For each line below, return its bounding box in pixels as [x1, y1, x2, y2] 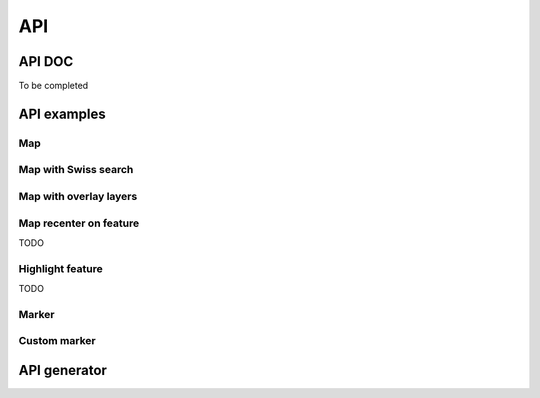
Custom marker [18, 334, 96, 348]
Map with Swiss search [18, 163, 134, 177]
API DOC [18, 53, 74, 70]
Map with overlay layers [18, 189, 138, 203]
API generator [18, 361, 107, 379]
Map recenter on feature [18, 216, 140, 230]
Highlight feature [18, 261, 104, 275]
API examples [18, 105, 106, 122]
